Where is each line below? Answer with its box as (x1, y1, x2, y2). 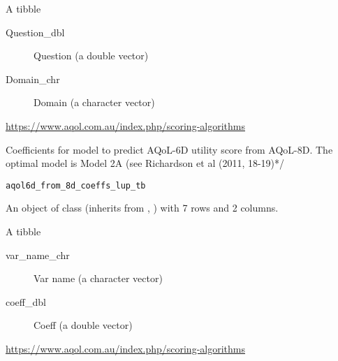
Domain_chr (6, 71, 60, 86)
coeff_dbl (6, 294, 46, 309)
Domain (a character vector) (34, 95, 155, 110)
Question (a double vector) (34, 48, 149, 63)
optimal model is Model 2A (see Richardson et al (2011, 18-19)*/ (6, 156, 285, 170)
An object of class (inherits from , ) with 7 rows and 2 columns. (6, 200, 279, 215)
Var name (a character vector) (34, 271, 163, 286)
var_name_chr (6, 247, 70, 262)
